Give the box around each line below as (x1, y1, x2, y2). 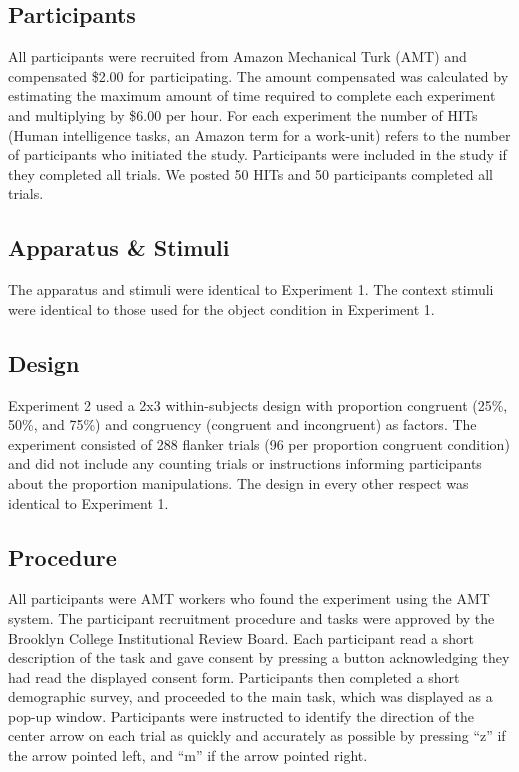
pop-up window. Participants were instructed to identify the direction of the (8, 705, 475, 726)
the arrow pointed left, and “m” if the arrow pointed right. (8, 745, 368, 766)
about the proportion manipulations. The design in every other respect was (8, 472, 469, 493)
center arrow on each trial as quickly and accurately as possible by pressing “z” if (8, 725, 506, 746)
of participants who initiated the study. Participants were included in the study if (8, 144, 507, 165)
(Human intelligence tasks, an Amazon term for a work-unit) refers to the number (8, 124, 511, 145)
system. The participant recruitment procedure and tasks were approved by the (8, 607, 495, 628)
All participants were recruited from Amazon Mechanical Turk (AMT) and (8, 46, 467, 67)
